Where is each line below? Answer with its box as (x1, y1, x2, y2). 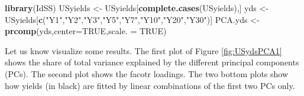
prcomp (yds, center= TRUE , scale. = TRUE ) (5, 25, 167, 37)
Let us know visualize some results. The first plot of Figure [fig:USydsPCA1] (5, 44, 282, 57)
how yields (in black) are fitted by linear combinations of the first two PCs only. (5, 79, 295, 91)
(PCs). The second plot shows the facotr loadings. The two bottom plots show (5, 67, 289, 80)
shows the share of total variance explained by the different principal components (5, 56, 299, 68)
